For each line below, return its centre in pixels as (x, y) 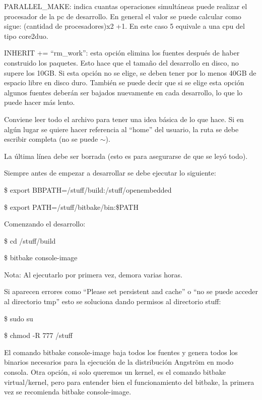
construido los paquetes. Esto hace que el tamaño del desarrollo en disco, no (121, 62)
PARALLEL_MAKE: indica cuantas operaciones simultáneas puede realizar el (126, 6)
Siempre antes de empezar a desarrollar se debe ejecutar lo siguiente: (110, 173)
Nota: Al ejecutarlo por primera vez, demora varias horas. (93, 274)
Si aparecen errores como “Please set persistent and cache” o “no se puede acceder (131, 291)
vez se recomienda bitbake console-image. (68, 392)
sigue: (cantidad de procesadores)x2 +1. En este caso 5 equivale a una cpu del (124, 26)
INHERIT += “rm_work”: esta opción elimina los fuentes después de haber (122, 53)
